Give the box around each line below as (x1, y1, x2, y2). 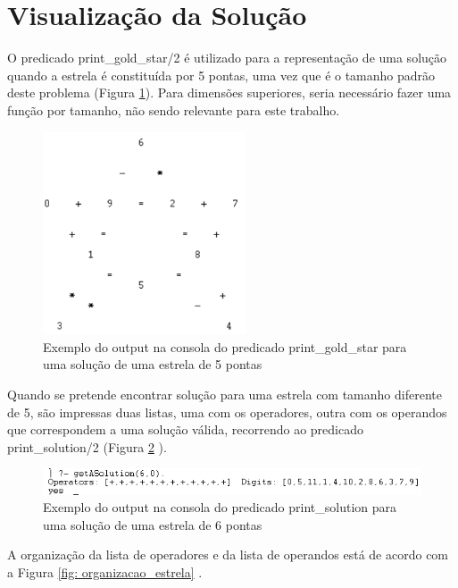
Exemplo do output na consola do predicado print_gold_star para (43, 337, 407, 356)
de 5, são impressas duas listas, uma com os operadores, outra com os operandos (7, 402, 447, 421)
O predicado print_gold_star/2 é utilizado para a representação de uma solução (7, 48, 447, 67)
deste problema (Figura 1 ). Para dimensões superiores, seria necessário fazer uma (7, 83, 452, 102)
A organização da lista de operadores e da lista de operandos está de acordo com (7, 545, 449, 564)
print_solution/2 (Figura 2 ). (7, 437, 167, 456)
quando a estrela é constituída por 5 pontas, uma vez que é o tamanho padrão (7, 65, 436, 84)
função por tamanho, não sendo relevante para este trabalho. (7, 100, 340, 119)
